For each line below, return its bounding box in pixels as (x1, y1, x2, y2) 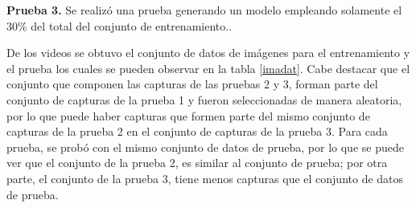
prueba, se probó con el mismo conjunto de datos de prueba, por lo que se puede (6, 138, 404, 155)
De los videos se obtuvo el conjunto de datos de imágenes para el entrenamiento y (6, 44, 410, 61)
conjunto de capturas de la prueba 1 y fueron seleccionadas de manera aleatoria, (6, 91, 402, 108)
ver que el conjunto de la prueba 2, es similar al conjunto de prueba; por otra (6, 154, 388, 171)
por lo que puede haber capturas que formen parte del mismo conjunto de (6, 107, 370, 124)
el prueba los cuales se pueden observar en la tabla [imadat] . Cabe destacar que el (6, 59, 410, 76)
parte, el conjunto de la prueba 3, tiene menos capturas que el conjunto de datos (6, 169, 404, 186)
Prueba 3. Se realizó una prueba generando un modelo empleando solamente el (6, 2, 402, 18)
